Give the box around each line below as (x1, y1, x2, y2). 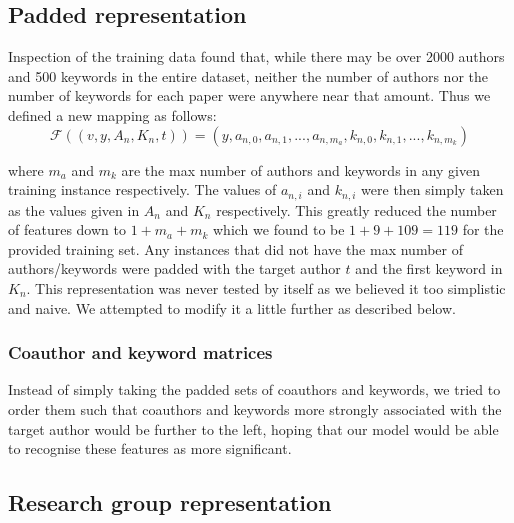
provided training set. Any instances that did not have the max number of (8, 238, 463, 259)
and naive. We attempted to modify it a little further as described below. (8, 297, 456, 318)
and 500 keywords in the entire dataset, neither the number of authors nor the (8, 65, 488, 86)
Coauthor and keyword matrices (8, 340, 273, 365)
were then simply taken (361, 179, 504, 200)
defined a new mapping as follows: (8, 104, 217, 125)
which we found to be (212, 219, 345, 240)
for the (462, 219, 504, 240)
